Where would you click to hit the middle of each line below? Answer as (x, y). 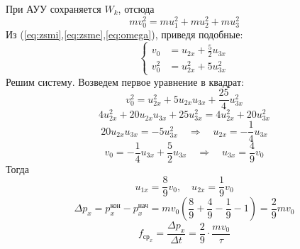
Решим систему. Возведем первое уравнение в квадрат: (125, 81)
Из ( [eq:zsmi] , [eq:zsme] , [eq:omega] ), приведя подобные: (124, 34)
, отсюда (136, 9)
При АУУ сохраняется (54, 9)
